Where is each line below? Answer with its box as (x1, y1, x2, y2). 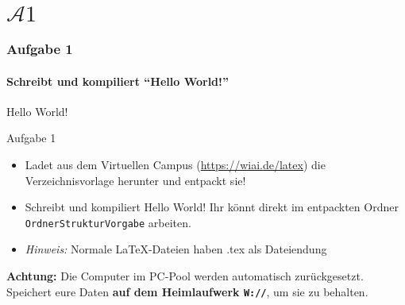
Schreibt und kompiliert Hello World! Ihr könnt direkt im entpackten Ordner (25, 199, 399, 215)
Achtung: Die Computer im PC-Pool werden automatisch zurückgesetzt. (6, 268, 364, 284)
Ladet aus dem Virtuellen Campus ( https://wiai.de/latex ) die (25, 156, 326, 173)
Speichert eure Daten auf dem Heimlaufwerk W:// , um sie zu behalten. (6, 283, 368, 299)
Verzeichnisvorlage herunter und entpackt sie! (25, 172, 246, 188)
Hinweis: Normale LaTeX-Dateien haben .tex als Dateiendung (25, 241, 327, 257)
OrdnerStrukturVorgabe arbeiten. (25, 214, 191, 230)
